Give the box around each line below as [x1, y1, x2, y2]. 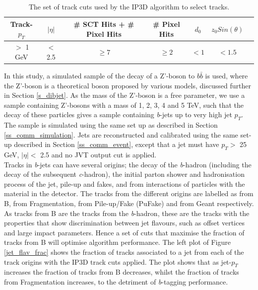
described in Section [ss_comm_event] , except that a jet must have [14, 139, 219, 149]
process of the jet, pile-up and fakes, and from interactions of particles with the [4, 178, 245, 189]
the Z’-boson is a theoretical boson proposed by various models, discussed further [4, 80, 251, 90]
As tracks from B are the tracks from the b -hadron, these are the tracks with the [4, 208, 250, 218]
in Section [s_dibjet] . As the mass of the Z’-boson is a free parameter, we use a [4, 90, 245, 100]
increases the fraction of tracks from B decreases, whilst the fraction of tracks [4, 267, 239, 277]
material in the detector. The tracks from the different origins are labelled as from [4, 188, 254, 199]
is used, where [205, 70, 248, 80]
